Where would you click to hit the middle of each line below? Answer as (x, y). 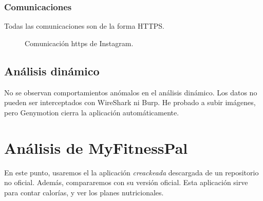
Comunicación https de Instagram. (79, 43)
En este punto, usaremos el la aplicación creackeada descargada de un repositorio (131, 172)
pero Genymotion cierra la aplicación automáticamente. (92, 112)
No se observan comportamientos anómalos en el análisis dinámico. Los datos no (131, 92)
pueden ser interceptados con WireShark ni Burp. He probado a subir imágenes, (130, 102)
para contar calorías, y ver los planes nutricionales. (84, 192)
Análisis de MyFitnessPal (96, 147)
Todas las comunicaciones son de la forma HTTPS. (84, 26)
